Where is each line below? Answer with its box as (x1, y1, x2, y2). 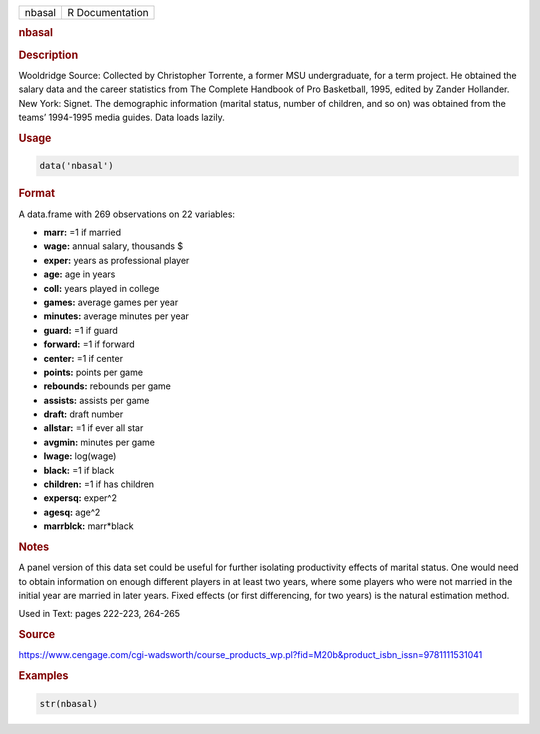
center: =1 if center (43, 352, 124, 364)
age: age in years (43, 268, 116, 280)
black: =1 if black (43, 464, 115, 476)
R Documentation (66, 6, 149, 19)
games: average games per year (43, 296, 179, 308)
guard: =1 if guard (43, 324, 119, 336)
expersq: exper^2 (43, 492, 117, 504)
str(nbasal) (39, 698, 99, 709)
